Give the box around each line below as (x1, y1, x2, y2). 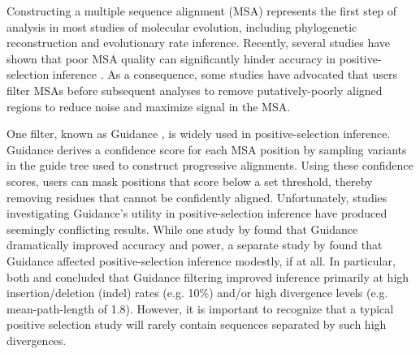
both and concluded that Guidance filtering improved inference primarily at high (6, 268, 409, 285)
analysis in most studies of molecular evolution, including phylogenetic (6, 18, 357, 35)
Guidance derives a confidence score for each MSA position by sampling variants (6, 140, 407, 158)
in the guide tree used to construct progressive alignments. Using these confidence (6, 157, 414, 174)
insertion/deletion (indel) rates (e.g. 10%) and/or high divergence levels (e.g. (6, 284, 388, 301)
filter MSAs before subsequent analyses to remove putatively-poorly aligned (6, 81, 383, 98)
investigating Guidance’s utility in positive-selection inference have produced (6, 205, 388, 222)
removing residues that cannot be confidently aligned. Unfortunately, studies (6, 188, 388, 205)
